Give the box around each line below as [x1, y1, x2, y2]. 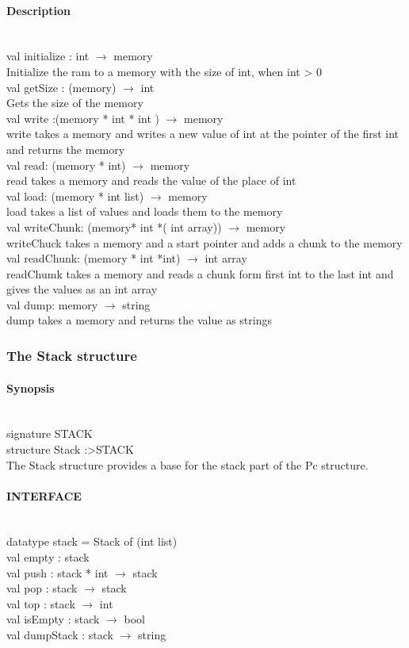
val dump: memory [6, 296, 98, 312]
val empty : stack [6, 549, 90, 566]
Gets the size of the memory [6, 94, 143, 111]
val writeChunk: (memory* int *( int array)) [6, 218, 222, 235]
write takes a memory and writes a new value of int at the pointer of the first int [6, 125, 399, 142]
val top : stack [6, 595, 75, 612]
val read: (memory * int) [6, 156, 126, 173]
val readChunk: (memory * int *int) [6, 250, 181, 266]
